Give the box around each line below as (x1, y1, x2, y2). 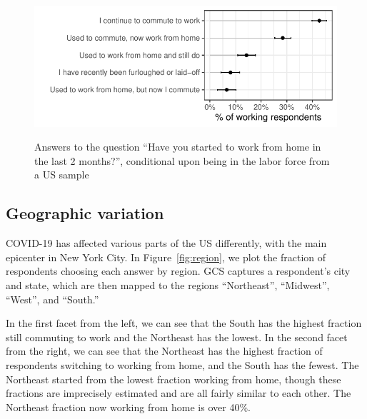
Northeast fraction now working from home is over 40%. (6, 399, 251, 414)
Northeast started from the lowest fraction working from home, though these (6, 371, 341, 386)
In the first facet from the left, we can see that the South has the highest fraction (6, 315, 362, 330)
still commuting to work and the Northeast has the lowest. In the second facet (6, 329, 348, 344)
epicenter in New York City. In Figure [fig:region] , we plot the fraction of (6, 249, 326, 264)
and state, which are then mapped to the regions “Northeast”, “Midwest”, (6, 277, 330, 292)
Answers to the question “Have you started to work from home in (34, 139, 321, 154)
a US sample (34, 167, 89, 182)
